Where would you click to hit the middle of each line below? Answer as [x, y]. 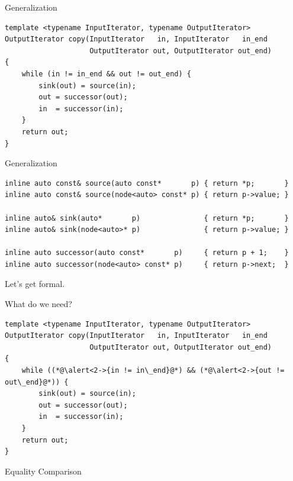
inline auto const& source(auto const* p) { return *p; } [147, 183]
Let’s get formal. [35, 284]
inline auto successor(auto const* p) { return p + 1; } [147, 253]
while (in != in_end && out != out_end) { [106, 74]
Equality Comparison [43, 471]
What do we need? [38, 304]
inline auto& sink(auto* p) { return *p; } [147, 218]
